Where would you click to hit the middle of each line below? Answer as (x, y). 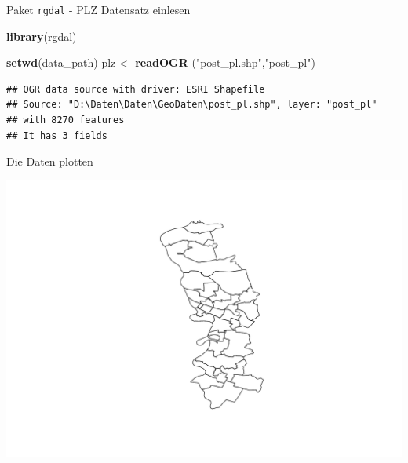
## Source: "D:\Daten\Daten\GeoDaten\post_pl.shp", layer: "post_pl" (192, 105)
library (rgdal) (42, 36)
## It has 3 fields (57, 135)
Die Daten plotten (50, 161)
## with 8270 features (66, 120)
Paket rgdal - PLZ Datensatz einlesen (98, 9)
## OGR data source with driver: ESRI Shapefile (136, 89)
